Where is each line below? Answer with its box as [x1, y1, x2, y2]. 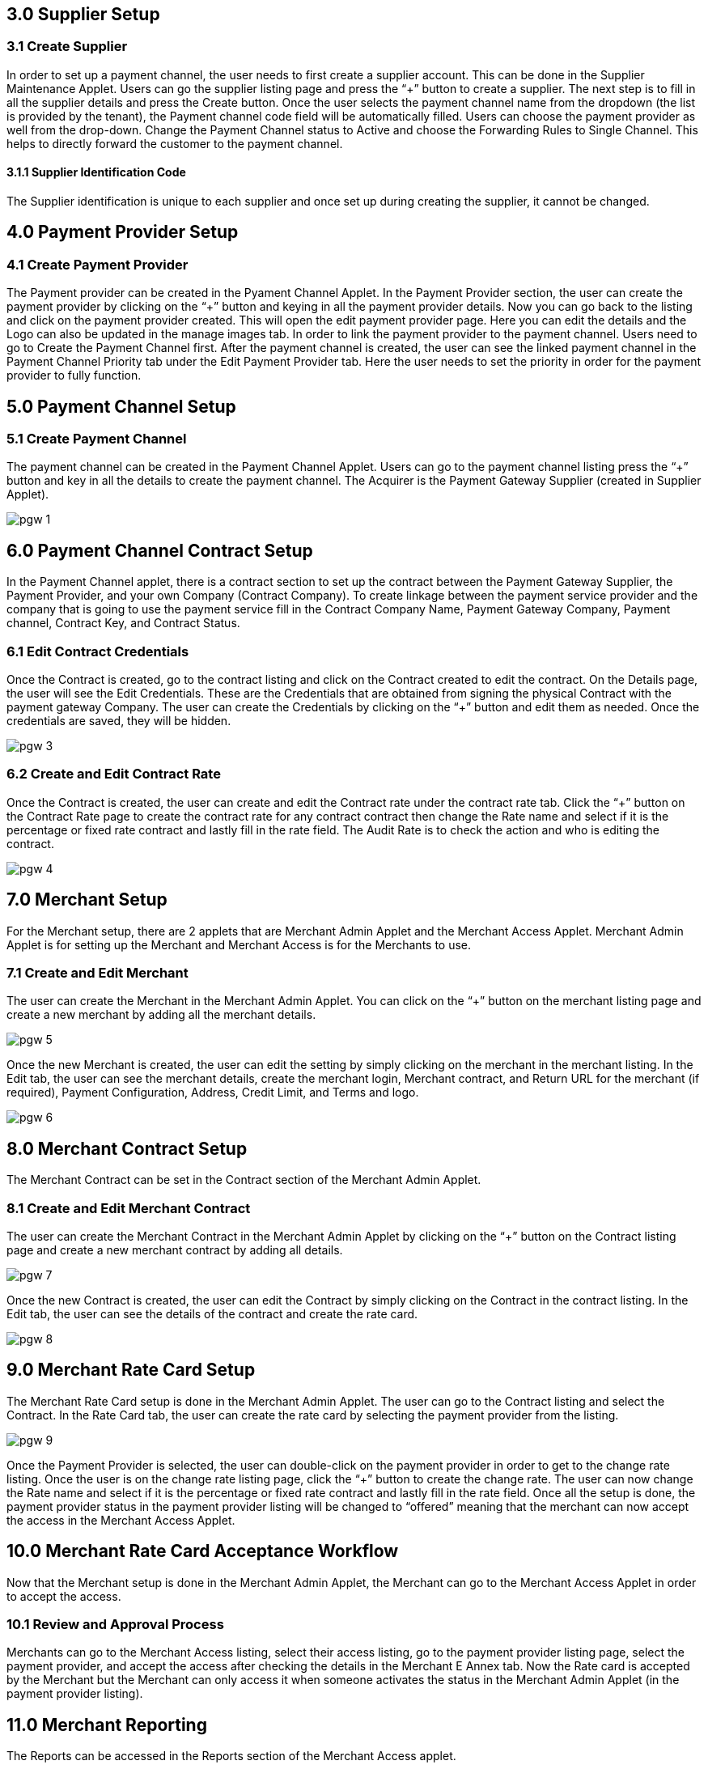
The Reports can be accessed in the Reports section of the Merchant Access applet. [6, 1749, 456, 1763]
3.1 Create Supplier [6, 38, 128, 55]
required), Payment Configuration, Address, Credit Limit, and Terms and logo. [6, 1085, 419, 1100]
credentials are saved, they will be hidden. [6, 714, 231, 728]
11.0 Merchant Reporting [6, 1714, 207, 1735]
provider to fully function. [6, 368, 142, 383]
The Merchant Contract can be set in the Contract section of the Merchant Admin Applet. [6, 1173, 481, 1187]
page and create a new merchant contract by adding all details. [6, 1242, 343, 1257]
